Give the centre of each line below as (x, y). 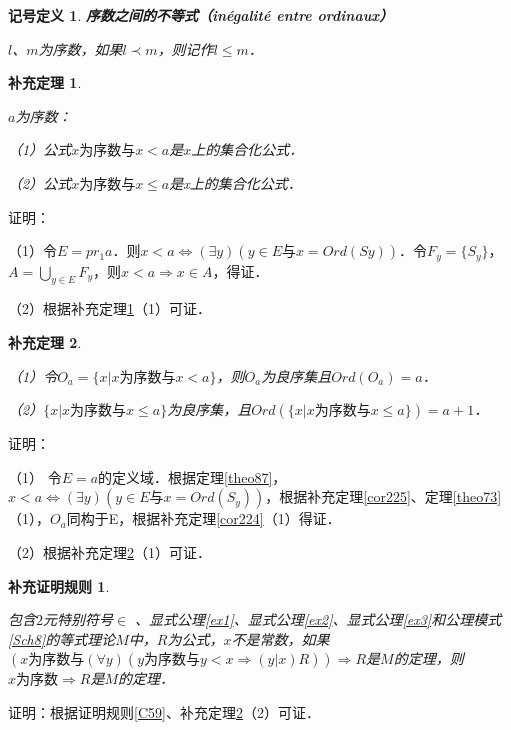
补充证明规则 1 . (59, 585)
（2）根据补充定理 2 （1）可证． (109, 551)
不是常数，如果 (280, 638)
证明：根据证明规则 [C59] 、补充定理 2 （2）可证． (164, 711)
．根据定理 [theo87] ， (220, 476)
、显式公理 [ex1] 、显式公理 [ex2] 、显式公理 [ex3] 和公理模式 (318, 619)
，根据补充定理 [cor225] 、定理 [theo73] (383, 496)
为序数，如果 (80, 48)
